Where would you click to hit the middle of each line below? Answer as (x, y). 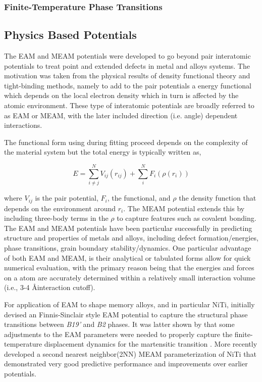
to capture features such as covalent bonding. (187, 218)
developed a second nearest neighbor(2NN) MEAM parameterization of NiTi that (130, 353)
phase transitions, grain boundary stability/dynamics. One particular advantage (128, 247)
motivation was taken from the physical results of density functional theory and (127, 76)
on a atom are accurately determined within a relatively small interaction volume (130, 277)
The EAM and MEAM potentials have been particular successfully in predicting (128, 228)
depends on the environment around (60, 208)
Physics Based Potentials (70, 35)
